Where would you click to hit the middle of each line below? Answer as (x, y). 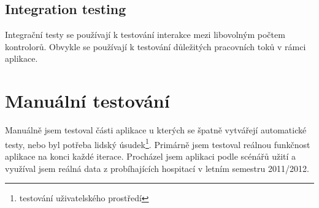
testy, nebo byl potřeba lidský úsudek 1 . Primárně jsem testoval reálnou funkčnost (158, 143)
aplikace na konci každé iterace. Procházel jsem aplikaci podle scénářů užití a (151, 156)
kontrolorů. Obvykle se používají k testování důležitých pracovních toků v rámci (156, 46)
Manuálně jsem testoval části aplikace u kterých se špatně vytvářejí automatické (156, 130)
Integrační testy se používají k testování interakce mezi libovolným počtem (145, 35)
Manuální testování (87, 101)
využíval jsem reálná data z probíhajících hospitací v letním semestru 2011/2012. (157, 168)
